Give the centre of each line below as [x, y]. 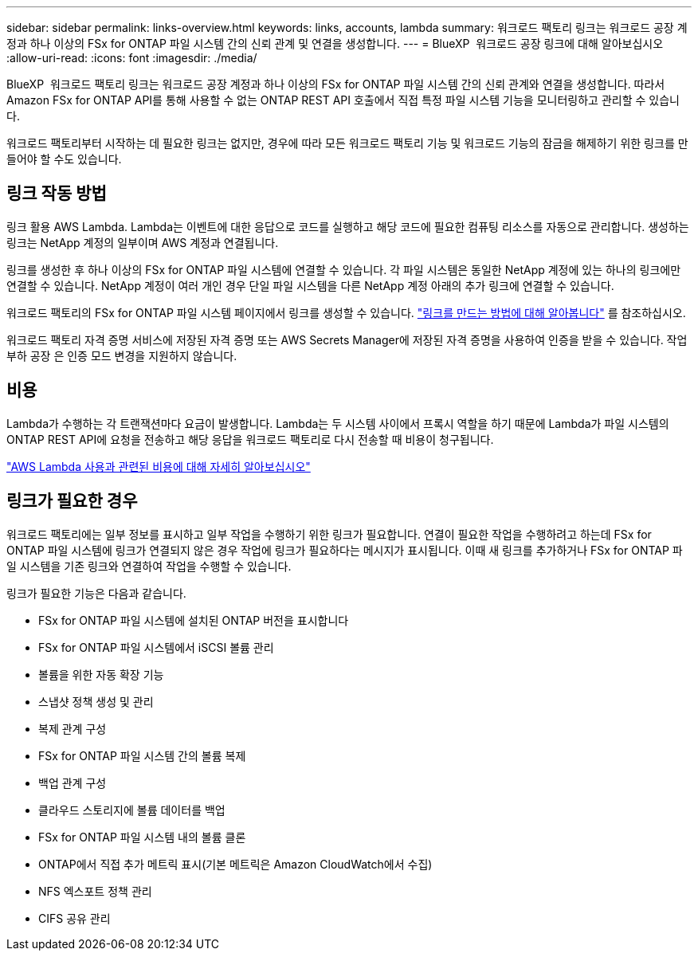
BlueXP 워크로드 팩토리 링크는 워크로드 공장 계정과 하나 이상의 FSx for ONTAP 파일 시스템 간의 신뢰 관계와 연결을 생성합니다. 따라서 [336, 84]
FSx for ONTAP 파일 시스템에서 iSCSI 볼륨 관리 [156, 647]
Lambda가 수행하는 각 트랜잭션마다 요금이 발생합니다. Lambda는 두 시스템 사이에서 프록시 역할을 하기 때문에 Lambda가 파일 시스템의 [338, 423]
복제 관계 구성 [73, 728]
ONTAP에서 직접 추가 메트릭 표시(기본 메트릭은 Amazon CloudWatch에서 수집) [235, 864]
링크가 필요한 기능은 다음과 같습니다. [96, 593]
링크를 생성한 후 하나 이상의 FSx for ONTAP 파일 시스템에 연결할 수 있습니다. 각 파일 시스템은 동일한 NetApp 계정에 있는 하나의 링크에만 [344, 269]
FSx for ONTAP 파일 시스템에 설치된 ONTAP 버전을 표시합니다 [194, 620]
